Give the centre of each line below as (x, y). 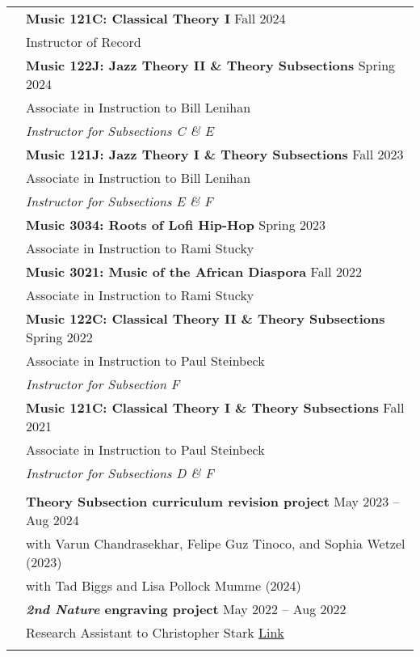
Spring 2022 (59, 337)
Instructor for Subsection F (103, 384)
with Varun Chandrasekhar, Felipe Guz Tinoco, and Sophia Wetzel (216, 543)
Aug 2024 (52, 520)
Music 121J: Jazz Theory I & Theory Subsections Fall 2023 (215, 154)
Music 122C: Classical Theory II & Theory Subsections (206, 318)
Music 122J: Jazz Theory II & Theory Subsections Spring (211, 65)
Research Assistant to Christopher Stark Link (155, 632)
